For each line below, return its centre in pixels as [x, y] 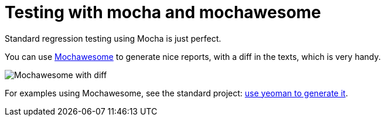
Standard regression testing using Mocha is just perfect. [113, 38]
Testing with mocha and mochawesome [163, 12]
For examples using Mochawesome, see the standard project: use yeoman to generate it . [176, 93]
